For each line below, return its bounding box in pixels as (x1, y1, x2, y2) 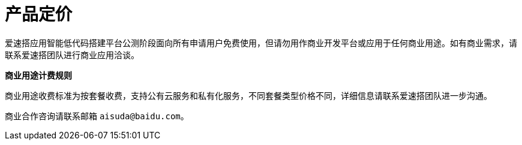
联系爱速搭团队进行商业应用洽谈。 (5, 49, 139, 60)
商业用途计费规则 (5, 70, 72, 80)
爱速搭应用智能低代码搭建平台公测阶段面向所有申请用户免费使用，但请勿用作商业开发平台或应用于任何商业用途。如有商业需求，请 (5, 37, 517, 48)
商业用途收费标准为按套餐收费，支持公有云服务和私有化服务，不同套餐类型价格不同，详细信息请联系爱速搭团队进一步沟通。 (5, 90, 492, 101)
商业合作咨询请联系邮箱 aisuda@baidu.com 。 (5, 110, 189, 121)
